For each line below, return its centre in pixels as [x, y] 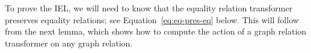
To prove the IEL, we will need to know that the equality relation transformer [149, 8]
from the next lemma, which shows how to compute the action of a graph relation [156, 31]
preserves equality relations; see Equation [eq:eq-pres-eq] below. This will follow [152, 19]
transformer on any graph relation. [69, 43]
